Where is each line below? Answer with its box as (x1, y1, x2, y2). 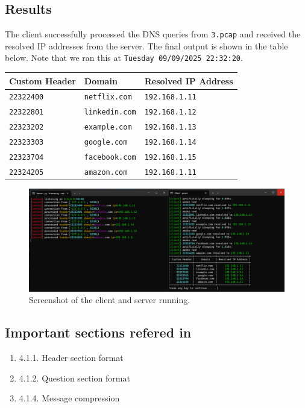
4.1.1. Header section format (19, 351, 124, 364)
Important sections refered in (5, 323, 192, 342)
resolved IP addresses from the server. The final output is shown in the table (5, 39, 288, 52)
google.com (84, 138, 128, 147)
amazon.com (84, 168, 128, 177)
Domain (84, 74, 118, 87)
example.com (84, 123, 132, 132)
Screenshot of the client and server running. (29, 293, 190, 306)
